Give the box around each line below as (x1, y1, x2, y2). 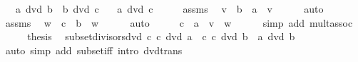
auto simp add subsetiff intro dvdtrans (5, 42, 183, 57)
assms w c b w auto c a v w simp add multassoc (5, 15, 353, 30)
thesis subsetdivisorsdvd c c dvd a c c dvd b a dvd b (27, 29, 295, 44)
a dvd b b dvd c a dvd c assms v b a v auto (15, 1, 324, 15)
